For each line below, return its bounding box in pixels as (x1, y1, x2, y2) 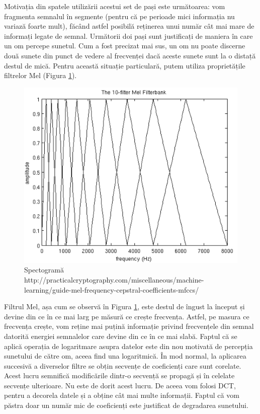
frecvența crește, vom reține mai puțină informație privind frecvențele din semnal (4, 321, 254, 331)
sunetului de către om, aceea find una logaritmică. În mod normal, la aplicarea (4, 351, 246, 361)
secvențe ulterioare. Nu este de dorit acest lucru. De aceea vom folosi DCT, (4, 380, 236, 390)
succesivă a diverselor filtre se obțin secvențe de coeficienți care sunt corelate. (4, 360, 241, 371)
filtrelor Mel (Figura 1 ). (4, 70, 77, 81)
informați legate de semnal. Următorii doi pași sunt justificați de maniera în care (4, 30, 253, 41)
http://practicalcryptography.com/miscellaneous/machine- (24, 274, 204, 285)
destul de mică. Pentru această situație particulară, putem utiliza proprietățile (4, 60, 245, 71)
